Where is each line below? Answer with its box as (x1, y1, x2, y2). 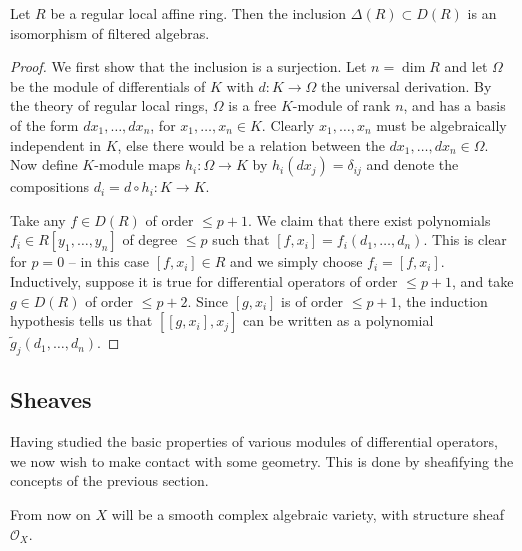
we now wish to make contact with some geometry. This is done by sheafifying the (10, 450, 514, 471)
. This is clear (423, 229, 507, 250)
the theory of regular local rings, (10, 95, 209, 116)
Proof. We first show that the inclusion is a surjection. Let (10, 56, 367, 77)
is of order (281, 290, 344, 311)
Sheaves (10, 384, 92, 415)
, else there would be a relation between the (117, 134, 385, 155)
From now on (10, 503, 91, 524)
